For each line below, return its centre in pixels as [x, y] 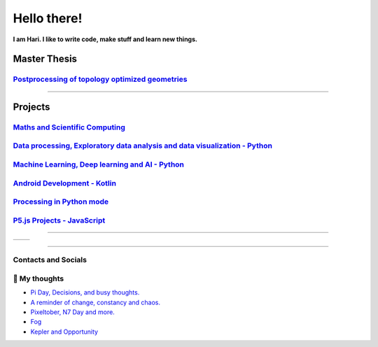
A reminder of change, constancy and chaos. [96, 302]
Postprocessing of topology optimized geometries [100, 79]
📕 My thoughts [38, 278]
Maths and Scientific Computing [69, 127]
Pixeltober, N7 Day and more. [72, 312]
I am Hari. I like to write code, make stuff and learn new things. [105, 39]
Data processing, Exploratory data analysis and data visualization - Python [143, 146]
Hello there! [48, 18]
